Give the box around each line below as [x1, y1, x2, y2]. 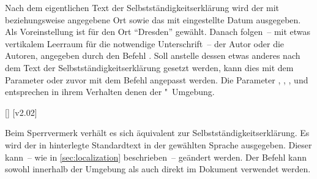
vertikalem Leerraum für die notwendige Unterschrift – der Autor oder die [5, 37, 285, 50]
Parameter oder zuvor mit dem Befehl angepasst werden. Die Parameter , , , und [5, 73, 308, 86]
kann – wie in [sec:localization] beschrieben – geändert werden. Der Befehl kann [5, 150, 307, 163]
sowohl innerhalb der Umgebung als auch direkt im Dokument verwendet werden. [5, 162, 311, 175]
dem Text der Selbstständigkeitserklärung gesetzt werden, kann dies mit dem [5, 61, 294, 74]
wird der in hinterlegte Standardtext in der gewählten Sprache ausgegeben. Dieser [5, 138, 312, 151]
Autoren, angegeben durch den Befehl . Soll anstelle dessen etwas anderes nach [5, 49, 300, 62]
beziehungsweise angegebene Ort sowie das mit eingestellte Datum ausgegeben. [5, 13, 301, 26]
